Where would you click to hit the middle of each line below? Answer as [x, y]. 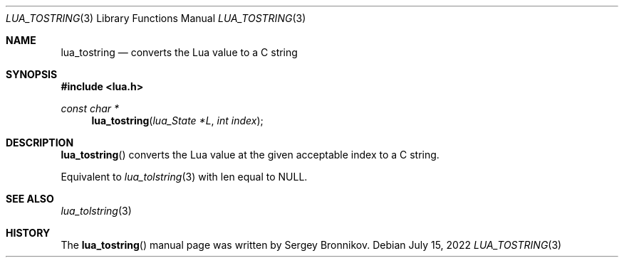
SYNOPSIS [32, 74]
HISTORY [28, 233]
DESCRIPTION [40, 143]
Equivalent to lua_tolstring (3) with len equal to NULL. [184, 177]
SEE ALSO [30, 199]
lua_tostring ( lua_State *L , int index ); [177, 120]
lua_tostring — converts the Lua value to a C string [179, 52]
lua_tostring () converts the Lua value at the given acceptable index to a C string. [250, 155]
